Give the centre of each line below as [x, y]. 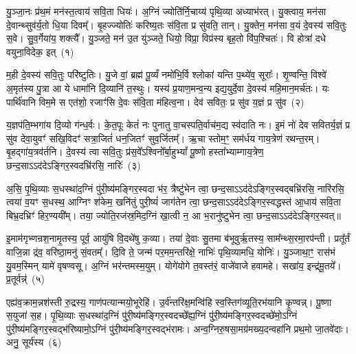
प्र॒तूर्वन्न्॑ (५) [25, 279]
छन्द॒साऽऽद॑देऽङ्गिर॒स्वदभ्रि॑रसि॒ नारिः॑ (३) [74, 165]
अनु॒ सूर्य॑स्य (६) [34, 342]
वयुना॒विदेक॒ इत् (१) [40, 51]
